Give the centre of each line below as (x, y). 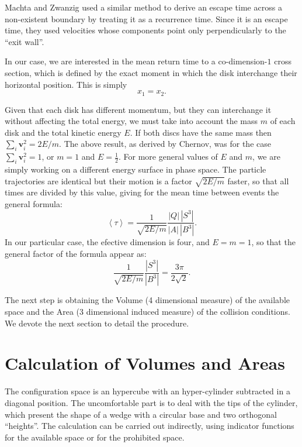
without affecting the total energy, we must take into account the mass (131, 121)
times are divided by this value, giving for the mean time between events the (142, 192)
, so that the (273, 242)
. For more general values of (168, 157)
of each (283, 121)
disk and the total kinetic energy (63, 132)
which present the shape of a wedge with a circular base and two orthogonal (141, 414)
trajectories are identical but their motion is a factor (98, 180)
